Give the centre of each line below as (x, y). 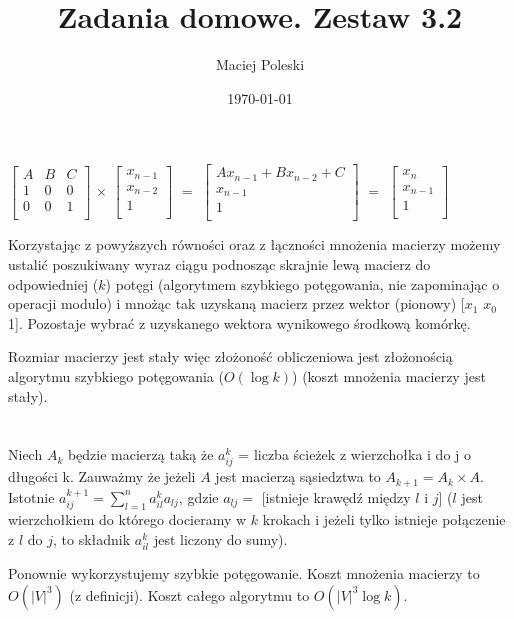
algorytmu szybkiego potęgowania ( (116, 375)
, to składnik (91, 538)
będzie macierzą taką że (140, 454)
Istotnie (31, 496)
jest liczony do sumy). (220, 538)
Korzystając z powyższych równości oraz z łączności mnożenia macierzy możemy (254, 244)
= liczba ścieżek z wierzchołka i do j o (355, 454)
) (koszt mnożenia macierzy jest (389, 375)
